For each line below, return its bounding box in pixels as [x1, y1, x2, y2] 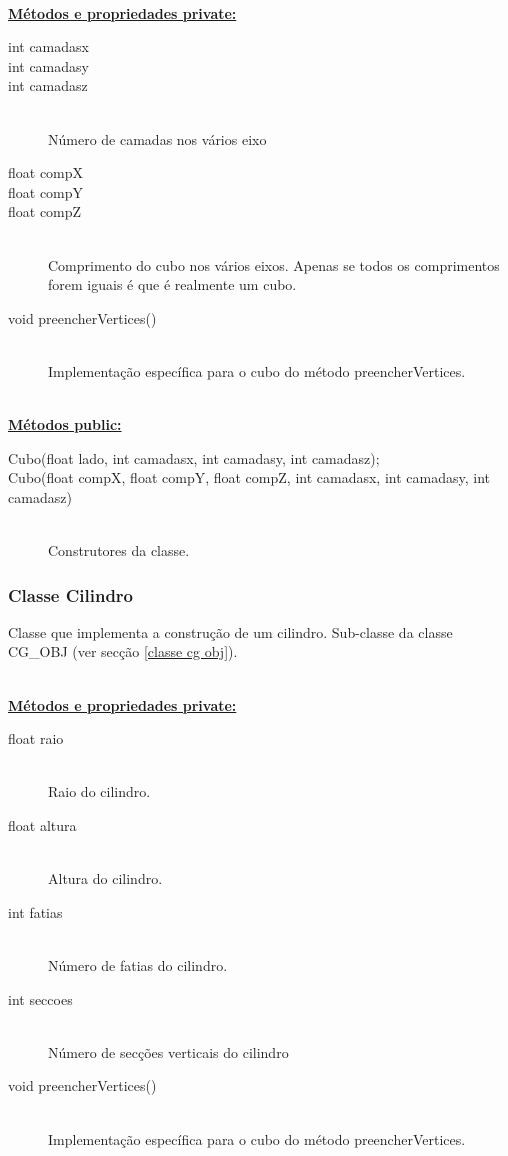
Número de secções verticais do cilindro [48, 1041, 289, 1062]
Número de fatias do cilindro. [48, 955, 228, 975]
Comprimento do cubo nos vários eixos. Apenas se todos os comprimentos [48, 254, 500, 275]
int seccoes [8, 988, 73, 1009]
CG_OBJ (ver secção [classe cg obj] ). [8, 641, 238, 662]
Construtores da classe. [48, 540, 190, 561]
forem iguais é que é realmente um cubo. [48, 274, 297, 295]
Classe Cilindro [8, 582, 134, 607]
